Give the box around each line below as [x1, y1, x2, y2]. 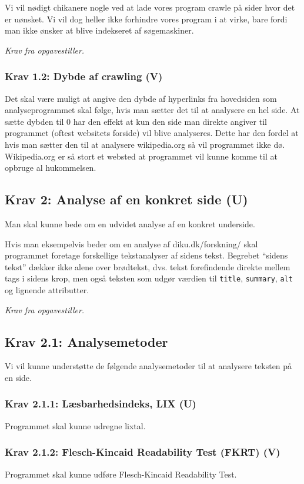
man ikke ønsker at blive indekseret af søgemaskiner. [5, 24, 194, 37]
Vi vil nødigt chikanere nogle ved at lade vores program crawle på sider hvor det [5, 1, 295, 13]
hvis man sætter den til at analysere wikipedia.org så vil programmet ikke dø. [5, 138, 285, 150]
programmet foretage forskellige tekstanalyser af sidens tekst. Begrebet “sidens [5, 249, 288, 261]
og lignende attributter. [5, 283, 89, 296]
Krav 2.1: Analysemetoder [5, 332, 168, 350]
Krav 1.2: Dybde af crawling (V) [5, 69, 163, 84]
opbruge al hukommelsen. [5, 161, 96, 174]
